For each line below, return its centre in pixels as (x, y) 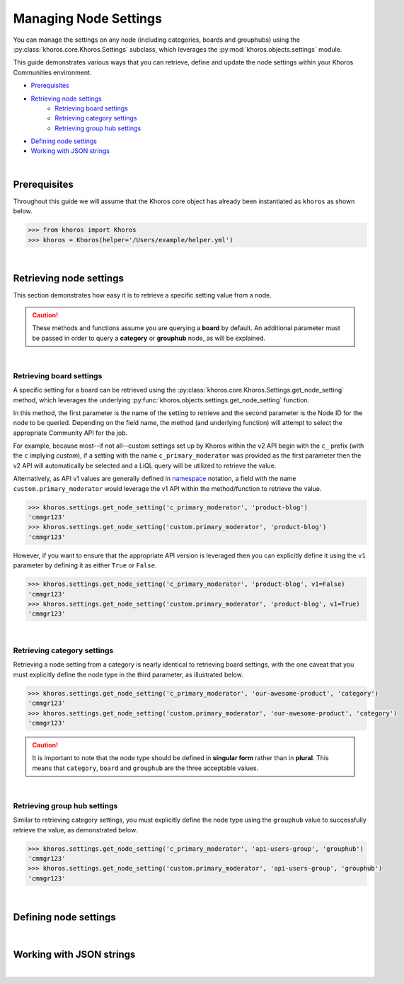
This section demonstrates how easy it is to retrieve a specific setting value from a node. (142, 295)
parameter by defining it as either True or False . (85, 565)
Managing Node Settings (88, 18)
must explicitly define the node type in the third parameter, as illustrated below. (128, 674)
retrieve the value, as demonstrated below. (75, 830)
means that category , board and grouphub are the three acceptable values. (145, 768)
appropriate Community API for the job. (70, 433)
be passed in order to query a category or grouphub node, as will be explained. (149, 338)
